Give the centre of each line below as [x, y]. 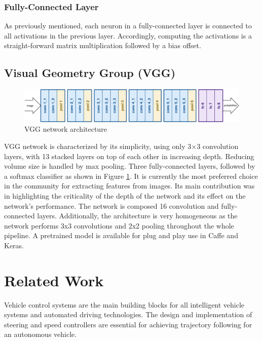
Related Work [54, 280]
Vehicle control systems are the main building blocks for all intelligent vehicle [124, 304]
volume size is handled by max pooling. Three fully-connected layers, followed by [130, 166]
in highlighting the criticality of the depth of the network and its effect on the [125, 195]
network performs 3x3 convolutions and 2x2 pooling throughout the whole [119, 225]
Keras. [14, 245]
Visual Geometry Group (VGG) [90, 73]
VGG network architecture [66, 129]
